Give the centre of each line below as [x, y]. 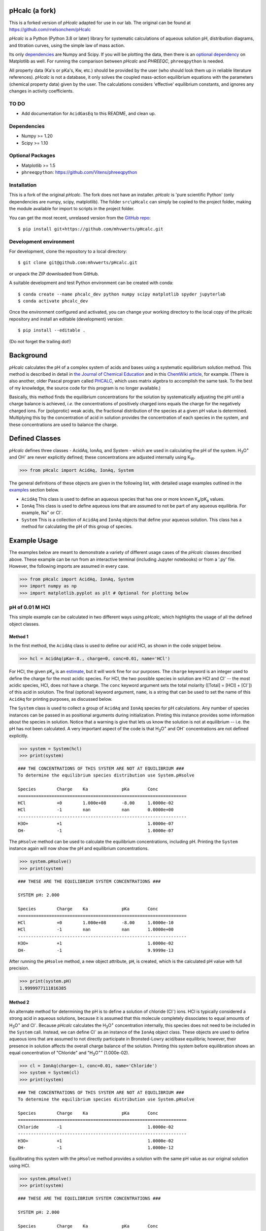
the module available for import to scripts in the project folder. [72, 209]
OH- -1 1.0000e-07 [96, 830]
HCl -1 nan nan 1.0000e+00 [96, 930]
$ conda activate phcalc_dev [53, 301]
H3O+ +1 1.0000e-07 [96, 824]
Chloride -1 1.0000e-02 [96, 1127]
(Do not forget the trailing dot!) [40, 341]
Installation [23, 185]
